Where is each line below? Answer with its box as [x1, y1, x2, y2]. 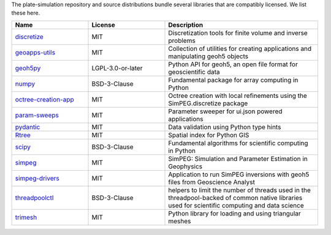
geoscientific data [168, 67, 220, 76]
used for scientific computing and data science [168, 201, 305, 209]
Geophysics [168, 162, 203, 171]
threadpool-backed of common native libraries [168, 193, 303, 202]
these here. [11, 9, 40, 17]
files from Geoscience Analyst [168, 177, 256, 186]
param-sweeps [15, 111, 59, 119]
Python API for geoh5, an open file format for [168, 60, 299, 69]
